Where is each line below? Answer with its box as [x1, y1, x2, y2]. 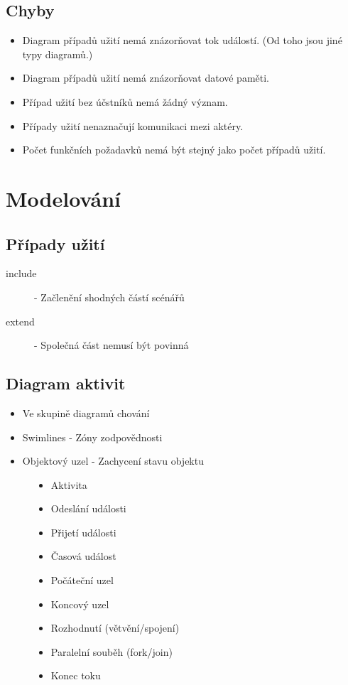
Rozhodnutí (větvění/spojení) [50, 620, 180, 635]
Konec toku [50, 668, 101, 683]
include [6, 266, 37, 281]
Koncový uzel [50, 596, 109, 611]
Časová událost [50, 549, 116, 563]
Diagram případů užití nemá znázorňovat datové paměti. [22, 70, 270, 85]
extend [6, 313, 35, 328]
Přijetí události [50, 524, 116, 539]
